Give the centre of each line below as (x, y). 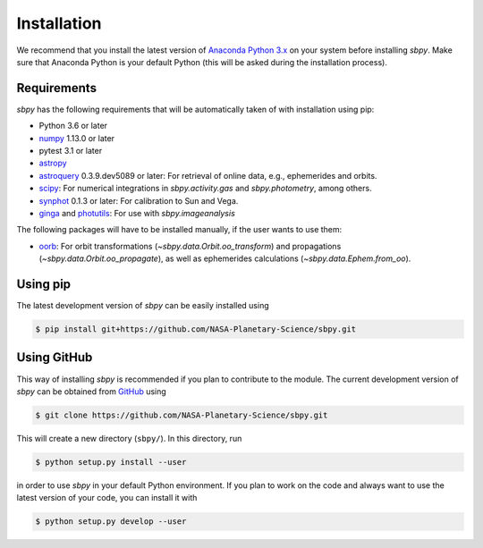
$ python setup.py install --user (111, 462)
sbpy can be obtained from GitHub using (92, 391)
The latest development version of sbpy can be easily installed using (143, 306)
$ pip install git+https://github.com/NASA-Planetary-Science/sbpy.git (196, 329)
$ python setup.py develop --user (111, 522)
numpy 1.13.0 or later (77, 138)
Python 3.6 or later (73, 126)
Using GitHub (55, 358)
